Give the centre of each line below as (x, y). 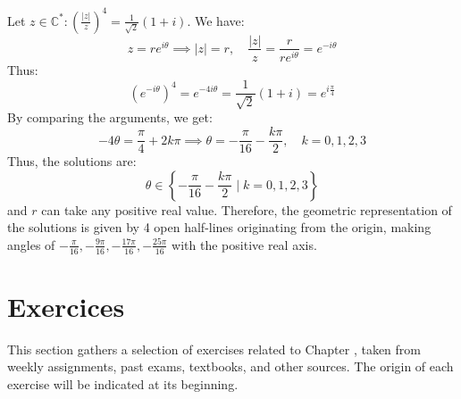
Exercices (66, 306)
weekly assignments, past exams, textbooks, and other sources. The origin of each (230, 366)
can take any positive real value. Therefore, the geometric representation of (247, 209)
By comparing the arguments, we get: (110, 117)
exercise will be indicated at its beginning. (123, 384)
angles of (31, 244)
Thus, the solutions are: (72, 161)
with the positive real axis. (244, 244)
